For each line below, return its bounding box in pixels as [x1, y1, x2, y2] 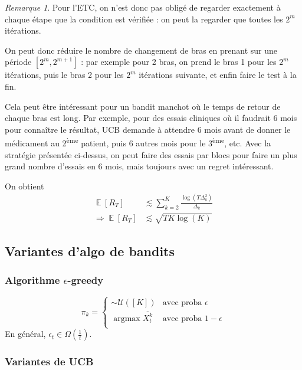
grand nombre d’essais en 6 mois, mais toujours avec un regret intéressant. [5, 160, 274, 172]
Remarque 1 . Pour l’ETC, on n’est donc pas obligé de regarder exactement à [5, 1, 281, 13]
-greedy [67, 273, 104, 287]
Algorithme [5, 273, 60, 287]
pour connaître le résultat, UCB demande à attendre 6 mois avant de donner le [5, 123, 291, 135]
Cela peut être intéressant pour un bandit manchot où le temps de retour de [5, 100, 281, 112]
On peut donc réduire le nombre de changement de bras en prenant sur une [5, 44, 277, 56]
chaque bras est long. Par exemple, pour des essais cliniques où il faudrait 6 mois [5, 112, 297, 124]
